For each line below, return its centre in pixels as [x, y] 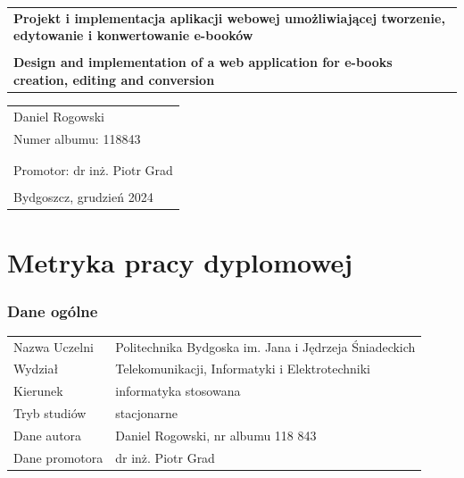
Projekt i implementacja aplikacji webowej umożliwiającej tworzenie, [229, 17]
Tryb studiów [50, 413]
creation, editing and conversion [114, 80]
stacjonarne [146, 413]
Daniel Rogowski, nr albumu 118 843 [216, 435]
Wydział [36, 369]
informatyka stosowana [178, 391]
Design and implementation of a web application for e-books [203, 62]
